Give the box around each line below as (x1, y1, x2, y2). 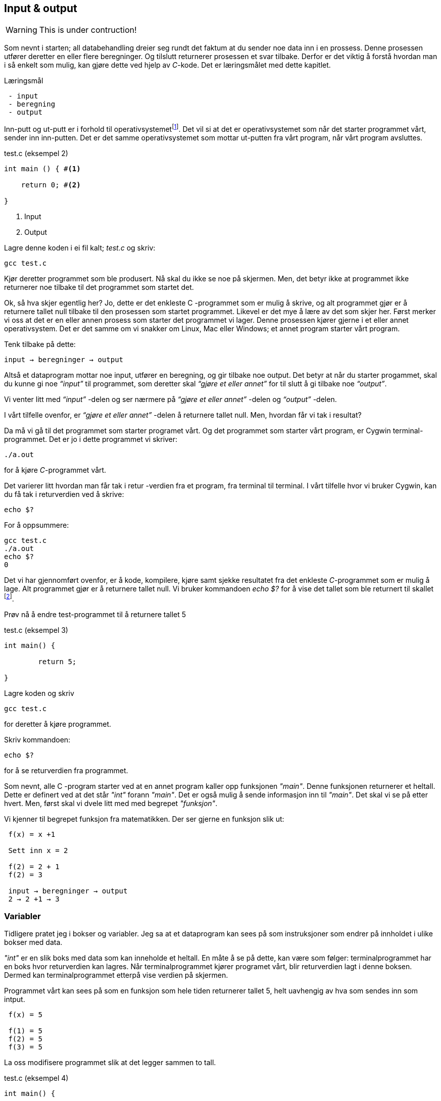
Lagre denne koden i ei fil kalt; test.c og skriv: (4, 243, 156, 253)
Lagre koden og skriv (4, 688, 74, 697)
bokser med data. (4, 938, 63, 947)
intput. (4, 995, 25, 1004)
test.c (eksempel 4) (4, 1074, 69, 1083)
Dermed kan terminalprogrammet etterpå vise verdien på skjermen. (4, 971, 228, 980)
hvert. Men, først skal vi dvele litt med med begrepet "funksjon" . (4, 798, 218, 808)
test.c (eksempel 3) (4, 625, 68, 634)
